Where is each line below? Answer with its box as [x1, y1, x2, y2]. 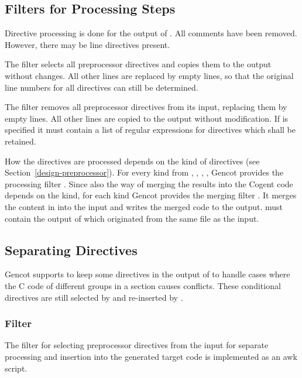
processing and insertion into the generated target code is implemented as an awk [5, 350, 297, 362]
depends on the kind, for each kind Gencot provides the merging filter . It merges [5, 189, 297, 201]
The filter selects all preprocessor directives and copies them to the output [5, 58, 272, 70]
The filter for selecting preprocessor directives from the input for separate [5, 339, 269, 351]
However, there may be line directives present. [5, 38, 170, 50]
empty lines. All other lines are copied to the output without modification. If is [5, 112, 289, 124]
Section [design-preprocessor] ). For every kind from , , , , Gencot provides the [5, 166, 284, 178]
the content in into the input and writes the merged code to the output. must [5, 200, 283, 212]
